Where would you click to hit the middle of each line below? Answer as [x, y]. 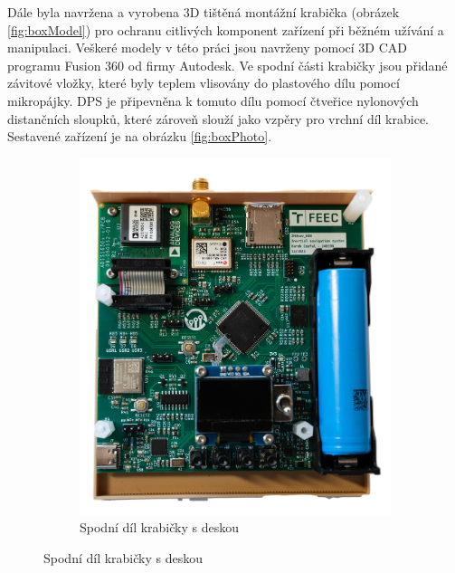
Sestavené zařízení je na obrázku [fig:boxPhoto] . [140, 136]
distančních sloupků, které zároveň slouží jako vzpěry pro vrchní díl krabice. [218, 118]
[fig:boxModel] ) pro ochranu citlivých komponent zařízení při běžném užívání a [226, 29]
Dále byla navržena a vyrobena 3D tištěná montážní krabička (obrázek [204, 12]
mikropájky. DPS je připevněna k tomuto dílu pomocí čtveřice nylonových [213, 100]
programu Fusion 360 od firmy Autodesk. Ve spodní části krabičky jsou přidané [227, 65]
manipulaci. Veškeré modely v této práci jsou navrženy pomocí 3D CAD [208, 48]
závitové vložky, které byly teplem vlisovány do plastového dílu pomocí [204, 83]
